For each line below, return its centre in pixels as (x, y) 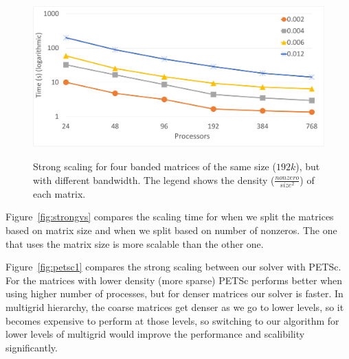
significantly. (32, 347)
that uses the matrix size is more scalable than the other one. (135, 243)
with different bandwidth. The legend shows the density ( (154, 179)
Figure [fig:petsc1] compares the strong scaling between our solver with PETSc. (173, 267)
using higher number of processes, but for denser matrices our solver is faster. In (174, 293)
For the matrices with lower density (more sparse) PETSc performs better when (174, 280)
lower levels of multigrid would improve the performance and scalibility (155, 334)
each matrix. (59, 193)
